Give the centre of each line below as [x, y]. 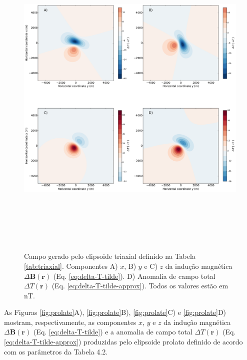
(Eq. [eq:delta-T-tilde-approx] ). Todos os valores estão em [140, 286]
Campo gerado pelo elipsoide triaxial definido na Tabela [110, 256]
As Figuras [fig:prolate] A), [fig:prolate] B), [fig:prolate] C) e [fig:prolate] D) [115, 312]
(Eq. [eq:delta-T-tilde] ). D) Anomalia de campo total [134, 276]
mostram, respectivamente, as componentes [70, 322]
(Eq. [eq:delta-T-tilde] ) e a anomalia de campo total [113, 332]
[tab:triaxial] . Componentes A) [71, 266]
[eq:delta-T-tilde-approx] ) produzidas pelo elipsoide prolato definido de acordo [123, 342]
